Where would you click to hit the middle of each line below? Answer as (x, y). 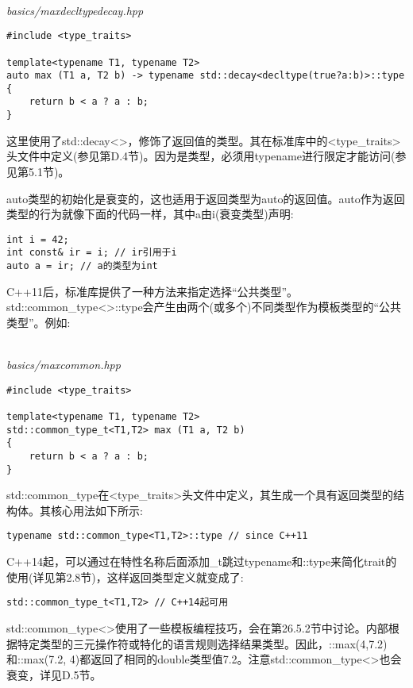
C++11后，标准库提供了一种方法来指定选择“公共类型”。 (152, 291)
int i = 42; (38, 239)
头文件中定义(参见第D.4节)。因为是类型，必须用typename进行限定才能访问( (201, 156)
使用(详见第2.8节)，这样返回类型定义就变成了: (125, 577)
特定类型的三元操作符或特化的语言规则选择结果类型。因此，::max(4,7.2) (202, 643)
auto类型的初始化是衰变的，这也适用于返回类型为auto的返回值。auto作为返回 (206, 198)
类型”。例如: (39, 322)
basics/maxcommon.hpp (64, 365)
